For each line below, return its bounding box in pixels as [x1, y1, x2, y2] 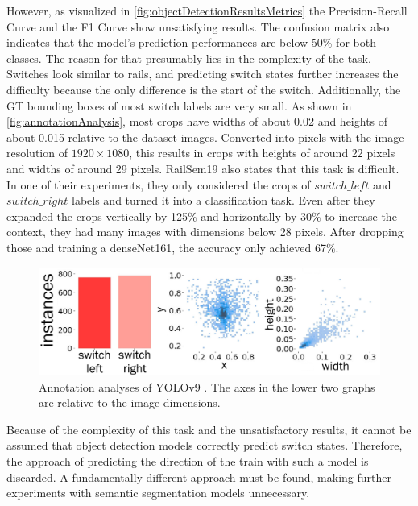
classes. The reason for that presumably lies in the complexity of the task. [6, 49, 371, 66]
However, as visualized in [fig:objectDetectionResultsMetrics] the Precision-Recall [6, 2, 408, 19]
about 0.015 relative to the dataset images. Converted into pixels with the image [6, 128, 404, 145]
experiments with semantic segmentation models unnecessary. [6, 484, 310, 501]
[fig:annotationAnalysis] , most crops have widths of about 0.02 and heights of [6, 113, 388, 130]
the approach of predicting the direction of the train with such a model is [6, 453, 369, 470]
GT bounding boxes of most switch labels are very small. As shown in [6, 97, 352, 114]
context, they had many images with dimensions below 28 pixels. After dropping [6, 223, 404, 240]
